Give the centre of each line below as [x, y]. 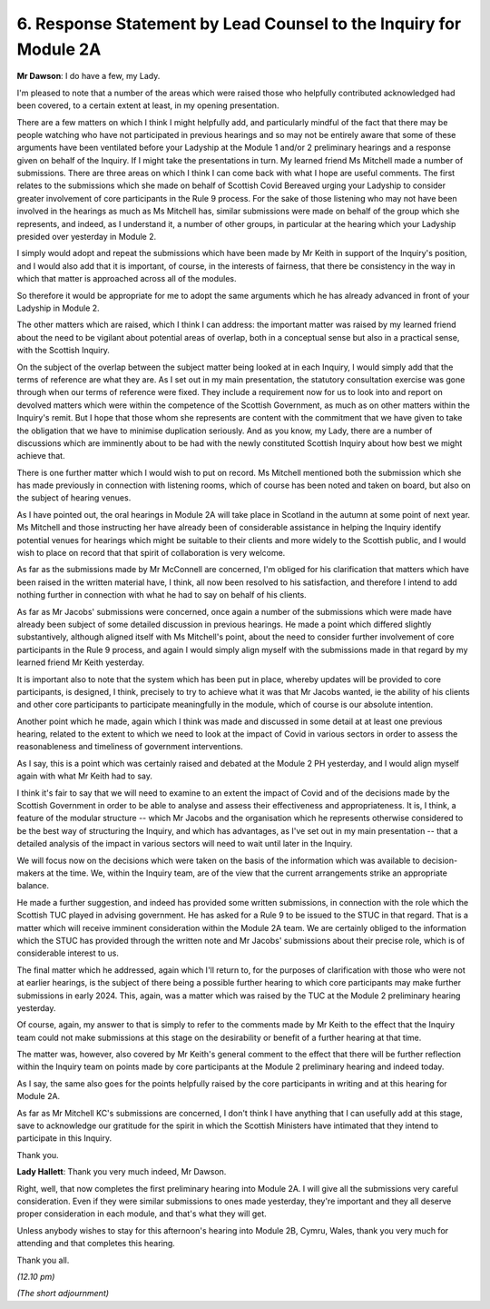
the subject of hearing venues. [74, 498]
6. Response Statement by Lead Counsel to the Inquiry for [239, 24]
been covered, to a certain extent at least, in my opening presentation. [148, 105]
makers [31, 873]
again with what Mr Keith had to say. [85, 776]
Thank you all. [43, 1260]
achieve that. [41, 456]
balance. [33, 886]
